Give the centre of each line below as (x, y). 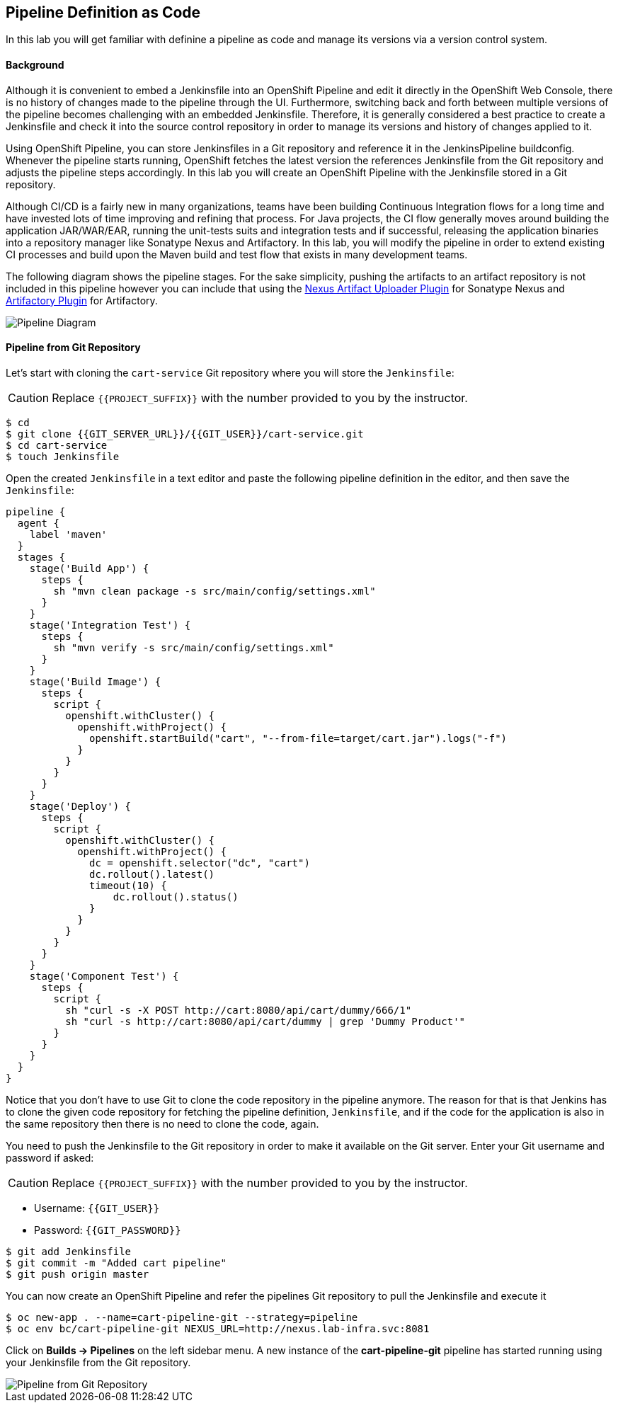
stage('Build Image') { (95, 681)
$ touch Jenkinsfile (63, 456)
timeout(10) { (128, 885)
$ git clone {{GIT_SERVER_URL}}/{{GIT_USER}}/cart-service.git (185, 434)
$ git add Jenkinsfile (69, 1251)
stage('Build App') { (89, 568)
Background (35, 65)
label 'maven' (68, 534)
